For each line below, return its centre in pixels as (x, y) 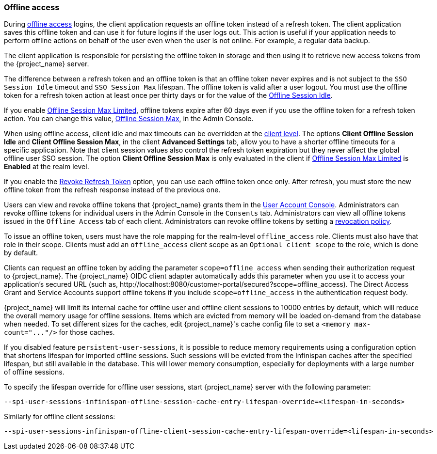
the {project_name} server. (47, 64)
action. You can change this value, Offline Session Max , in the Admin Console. (129, 119)
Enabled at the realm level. (47, 167)
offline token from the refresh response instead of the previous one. (112, 190)
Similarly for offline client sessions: (60, 417)
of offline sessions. (34, 372)
